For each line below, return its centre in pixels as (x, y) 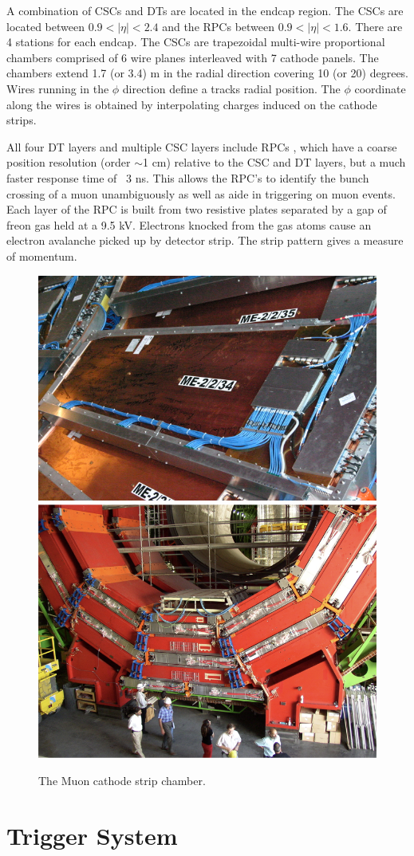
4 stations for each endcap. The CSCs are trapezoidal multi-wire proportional (196, 42)
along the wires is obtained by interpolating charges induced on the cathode (192, 104)
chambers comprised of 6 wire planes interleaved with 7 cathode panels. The (193, 57)
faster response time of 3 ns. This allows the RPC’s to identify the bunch (188, 177)
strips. (22, 120)
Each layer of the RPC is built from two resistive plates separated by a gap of (197, 209)
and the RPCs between (219, 26)
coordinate (380, 88)
